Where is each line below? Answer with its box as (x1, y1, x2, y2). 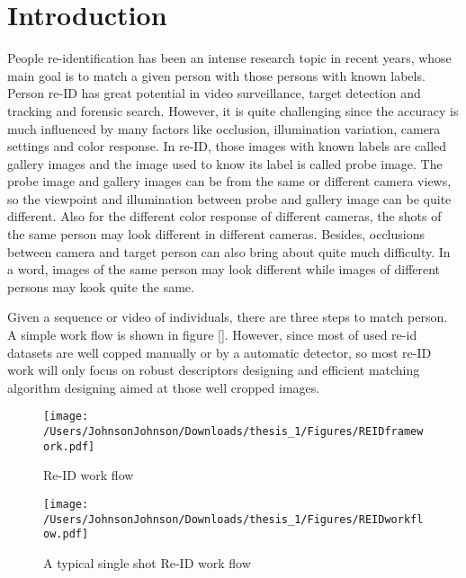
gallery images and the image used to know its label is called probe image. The (7, 154, 443, 173)
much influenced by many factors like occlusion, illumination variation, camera (7, 119, 441, 138)
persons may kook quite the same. (7, 277, 194, 296)
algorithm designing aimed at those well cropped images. (7, 378, 320, 396)
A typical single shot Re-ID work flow (43, 553, 251, 572)
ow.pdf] (43, 528, 89, 541)
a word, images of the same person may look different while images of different (7, 260, 441, 279)
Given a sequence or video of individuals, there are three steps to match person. (7, 307, 448, 326)
